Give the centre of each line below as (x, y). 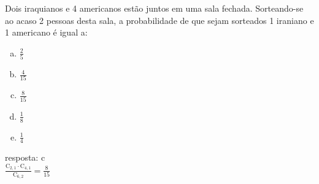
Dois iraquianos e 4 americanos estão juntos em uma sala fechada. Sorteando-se (154, 8)
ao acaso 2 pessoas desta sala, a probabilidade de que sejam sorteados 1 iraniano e (159, 20)
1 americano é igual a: (46, 32)
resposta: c (25, 157)
